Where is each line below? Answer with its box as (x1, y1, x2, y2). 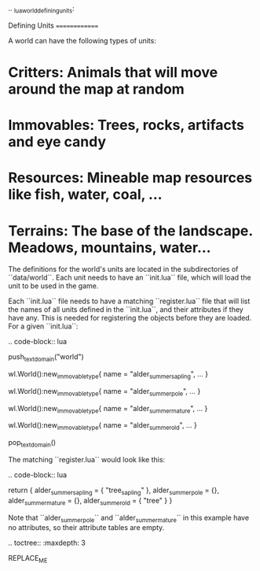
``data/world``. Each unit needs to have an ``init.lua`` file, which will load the (8, 273, 251, 283)
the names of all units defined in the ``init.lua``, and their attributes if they (8, 305, 244, 314)
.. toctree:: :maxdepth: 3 (8, 538, 86, 547)
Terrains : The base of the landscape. (8, 221, 253, 239)
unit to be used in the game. (8, 281, 99, 291)
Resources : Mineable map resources (8, 169, 253, 187)
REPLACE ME (8, 554, 48, 565)
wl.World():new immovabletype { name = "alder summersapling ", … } (8, 369, 208, 380)
